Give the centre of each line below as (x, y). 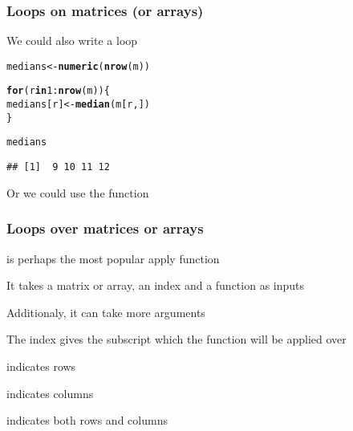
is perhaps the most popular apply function (113, 258)
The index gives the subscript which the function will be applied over (176, 339)
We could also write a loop (72, 41)
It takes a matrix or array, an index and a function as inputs (156, 285)
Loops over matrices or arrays (105, 228)
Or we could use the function (78, 192)
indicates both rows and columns (87, 420)
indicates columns (50, 393)
